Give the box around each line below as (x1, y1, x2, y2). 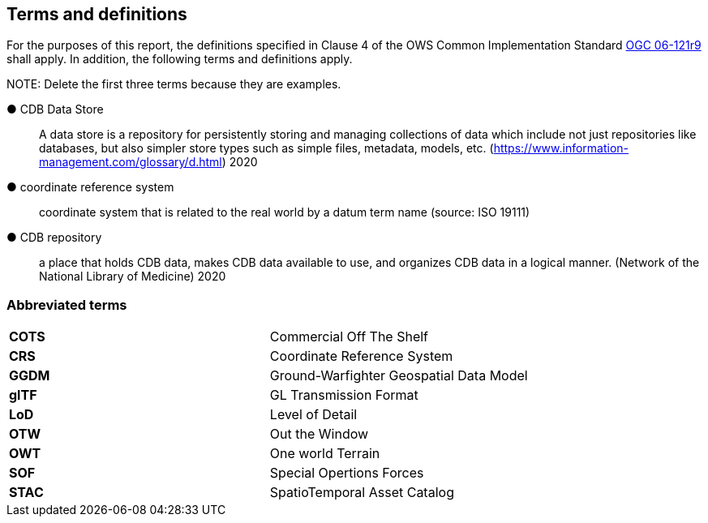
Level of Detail (269, 406, 358, 423)
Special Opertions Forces (269, 465, 424, 482)
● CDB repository (6, 230, 102, 245)
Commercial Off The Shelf (269, 328, 429, 345)
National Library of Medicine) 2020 (39, 269, 226, 284)
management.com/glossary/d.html (39, 155, 222, 169)
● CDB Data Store (6, 102, 104, 117)
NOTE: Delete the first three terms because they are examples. (6, 77, 341, 92)
